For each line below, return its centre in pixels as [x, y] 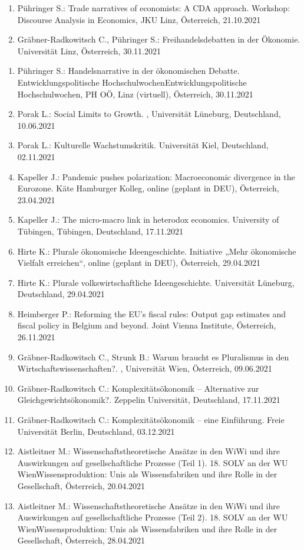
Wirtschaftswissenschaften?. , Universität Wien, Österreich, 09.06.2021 [145, 368]
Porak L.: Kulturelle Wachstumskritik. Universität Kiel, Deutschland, [143, 145]
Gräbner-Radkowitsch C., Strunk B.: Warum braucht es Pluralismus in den [153, 357]
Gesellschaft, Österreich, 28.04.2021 [81, 540]
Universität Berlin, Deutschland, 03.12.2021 [96, 431]
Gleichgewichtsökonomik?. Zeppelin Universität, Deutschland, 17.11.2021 [149, 400]
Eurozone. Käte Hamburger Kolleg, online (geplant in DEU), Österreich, [148, 188]
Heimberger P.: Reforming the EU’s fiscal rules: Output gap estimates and [152, 313]
